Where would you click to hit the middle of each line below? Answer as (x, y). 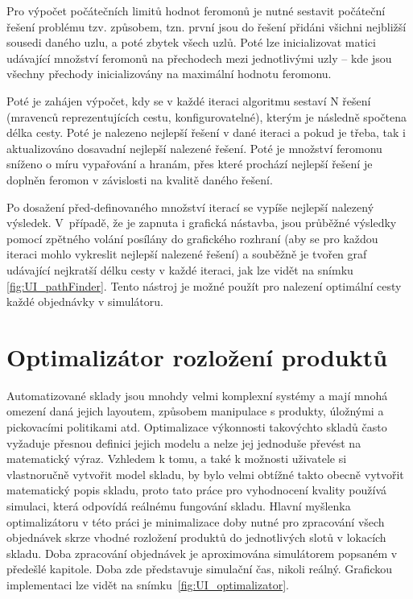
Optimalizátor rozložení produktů (197, 356)
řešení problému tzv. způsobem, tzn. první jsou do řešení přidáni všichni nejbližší (206, 26)
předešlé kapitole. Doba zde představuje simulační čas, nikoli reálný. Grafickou (200, 569)
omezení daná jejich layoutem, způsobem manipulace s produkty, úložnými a (195, 411)
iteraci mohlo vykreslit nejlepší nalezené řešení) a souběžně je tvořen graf (187, 254)
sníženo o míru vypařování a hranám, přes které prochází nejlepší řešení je (190, 164)
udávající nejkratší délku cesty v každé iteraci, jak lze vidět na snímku (180, 269)
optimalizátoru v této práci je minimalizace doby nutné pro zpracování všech (196, 521)
